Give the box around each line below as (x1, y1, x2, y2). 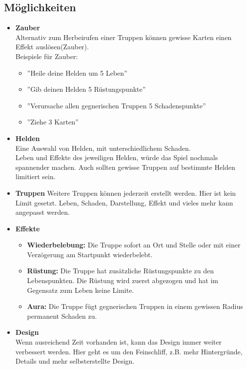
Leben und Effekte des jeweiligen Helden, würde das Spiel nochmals (15, 152, 218, 163)
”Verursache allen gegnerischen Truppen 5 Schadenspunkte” (27, 100, 206, 110)
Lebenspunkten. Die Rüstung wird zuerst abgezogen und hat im (27, 275, 218, 286)
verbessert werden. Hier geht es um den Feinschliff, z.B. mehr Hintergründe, (15, 346, 243, 356)
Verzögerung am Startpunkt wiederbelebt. (27, 249, 153, 259)
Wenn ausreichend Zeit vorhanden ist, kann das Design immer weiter (15, 337, 222, 347)
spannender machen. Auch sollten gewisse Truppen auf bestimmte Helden (15, 162, 235, 172)
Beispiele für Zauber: (15, 51, 78, 61)
